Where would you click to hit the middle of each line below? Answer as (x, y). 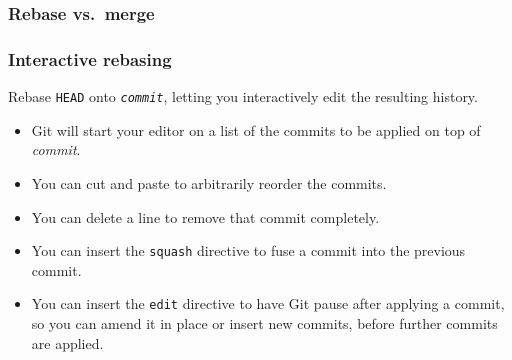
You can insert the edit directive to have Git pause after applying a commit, (268, 303)
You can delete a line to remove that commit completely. (205, 216)
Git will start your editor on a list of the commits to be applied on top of (256, 129)
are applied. (67, 342)
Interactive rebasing (90, 58)
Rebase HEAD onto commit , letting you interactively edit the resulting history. (243, 96)
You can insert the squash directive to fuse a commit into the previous (248, 250)
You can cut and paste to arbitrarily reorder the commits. (209, 182)
